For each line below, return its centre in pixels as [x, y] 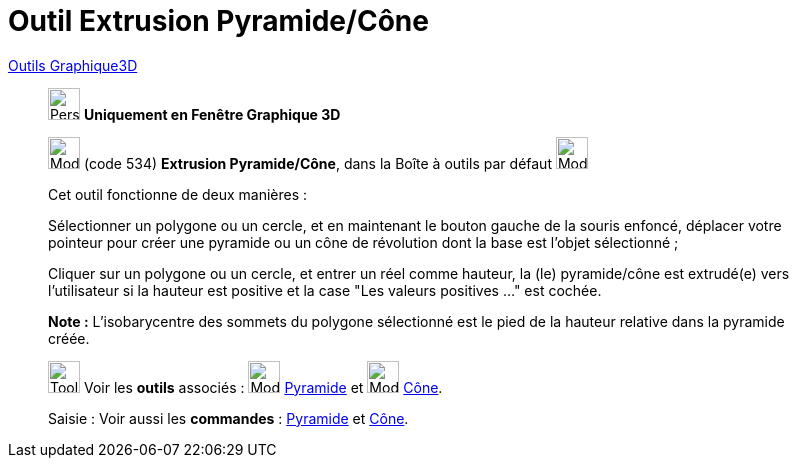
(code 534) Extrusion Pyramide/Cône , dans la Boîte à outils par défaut [317, 163]
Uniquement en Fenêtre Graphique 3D [212, 114]
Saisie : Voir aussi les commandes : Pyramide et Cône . [228, 418]
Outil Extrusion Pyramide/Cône [218, 21]
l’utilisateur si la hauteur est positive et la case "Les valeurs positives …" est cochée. [325, 290]
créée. [69, 338]
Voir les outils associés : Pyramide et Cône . [263, 387]
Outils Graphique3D [73, 65]
